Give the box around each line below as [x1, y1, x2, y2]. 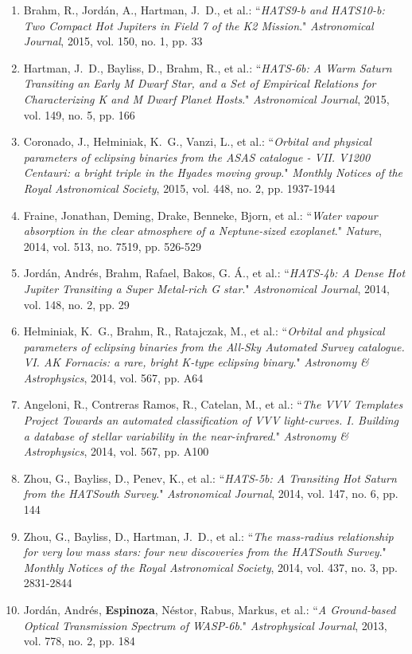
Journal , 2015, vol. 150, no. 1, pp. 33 [23, 33, 203, 49]
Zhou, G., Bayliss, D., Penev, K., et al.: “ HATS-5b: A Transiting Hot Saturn [23, 469, 397, 486]
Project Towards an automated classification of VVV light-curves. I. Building [23, 412, 399, 429]
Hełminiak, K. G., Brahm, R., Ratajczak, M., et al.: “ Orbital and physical [23, 323, 385, 339]
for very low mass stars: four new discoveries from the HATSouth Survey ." [23, 543, 387, 560]
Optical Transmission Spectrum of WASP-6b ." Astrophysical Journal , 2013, [23, 617, 387, 633]
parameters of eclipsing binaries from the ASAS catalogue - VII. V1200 [23, 148, 371, 165]
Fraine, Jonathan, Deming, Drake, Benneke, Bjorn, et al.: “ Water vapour [23, 206, 378, 223]
